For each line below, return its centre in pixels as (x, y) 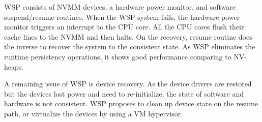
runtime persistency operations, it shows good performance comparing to (118, 56)
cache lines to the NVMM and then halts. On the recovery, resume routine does (128, 36)
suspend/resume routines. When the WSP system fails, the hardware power (122, 17)
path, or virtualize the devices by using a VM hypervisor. (94, 113)
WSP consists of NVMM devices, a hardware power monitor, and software (120, 7)
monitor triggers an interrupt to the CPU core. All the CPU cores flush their (124, 27)
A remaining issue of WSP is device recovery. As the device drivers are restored (128, 84)
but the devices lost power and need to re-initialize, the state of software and (124, 93)
